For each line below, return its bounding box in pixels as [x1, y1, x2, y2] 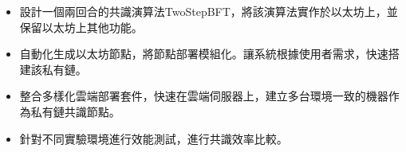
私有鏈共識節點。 [30, 103, 120, 119]
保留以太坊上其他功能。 [19, 18, 143, 35]
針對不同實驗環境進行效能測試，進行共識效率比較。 [19, 130, 288, 146]
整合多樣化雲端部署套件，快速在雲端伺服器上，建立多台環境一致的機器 [19, 88, 388, 104]
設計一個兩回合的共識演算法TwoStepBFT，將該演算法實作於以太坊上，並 [19, 3, 398, 19]
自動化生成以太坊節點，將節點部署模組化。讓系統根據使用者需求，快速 [19, 45, 388, 62]
